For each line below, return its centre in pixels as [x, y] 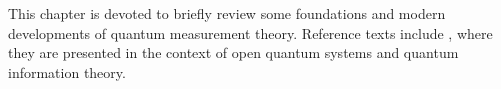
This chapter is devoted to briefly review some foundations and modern [227, 13]
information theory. [67, 71]
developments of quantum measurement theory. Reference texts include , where [250, 32]
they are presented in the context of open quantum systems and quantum [233, 52]
